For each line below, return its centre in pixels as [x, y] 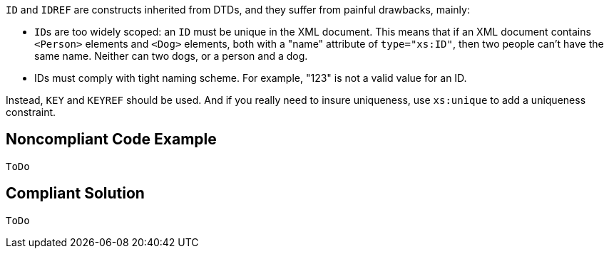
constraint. [31, 112]
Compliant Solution [75, 194]
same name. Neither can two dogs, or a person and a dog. [171, 56]
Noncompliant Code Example [111, 139]
